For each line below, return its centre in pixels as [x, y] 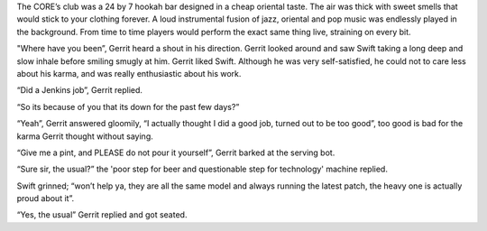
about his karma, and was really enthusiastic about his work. [129, 73]
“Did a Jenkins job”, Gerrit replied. [80, 90]
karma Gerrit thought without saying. [85, 136]
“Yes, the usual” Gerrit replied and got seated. [102, 215]
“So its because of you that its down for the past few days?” [128, 106]
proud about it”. [46, 199]
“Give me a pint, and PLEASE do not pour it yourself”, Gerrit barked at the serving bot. [176, 152]
